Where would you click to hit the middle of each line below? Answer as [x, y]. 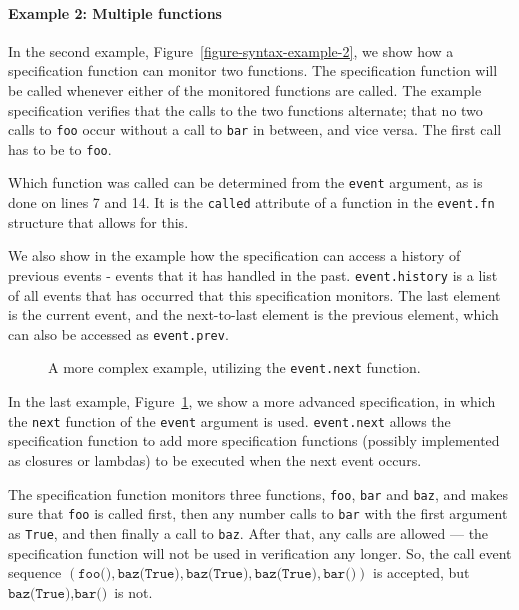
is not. [133, 591]
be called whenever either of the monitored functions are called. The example [245, 89]
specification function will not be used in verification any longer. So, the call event [260, 552]
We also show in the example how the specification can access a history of [234, 255]
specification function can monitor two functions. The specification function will [253, 70]
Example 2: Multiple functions [115, 12]
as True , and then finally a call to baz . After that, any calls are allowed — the [248, 532]
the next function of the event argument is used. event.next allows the [229, 420]
